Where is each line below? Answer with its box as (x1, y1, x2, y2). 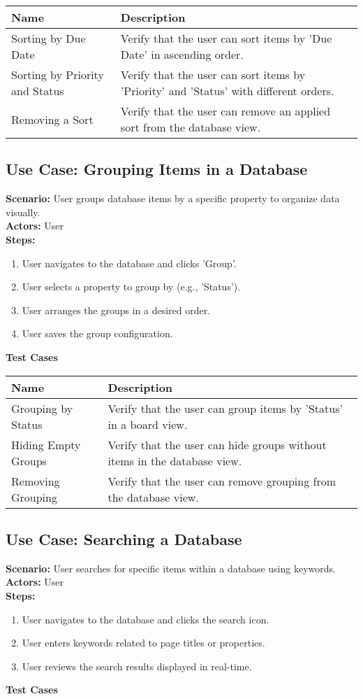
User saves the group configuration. (22, 326, 173, 341)
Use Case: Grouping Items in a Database (6, 158, 308, 180)
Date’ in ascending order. (120, 46, 244, 62)
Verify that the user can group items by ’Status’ (108, 400, 343, 416)
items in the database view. (108, 452, 242, 469)
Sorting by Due (11, 30, 86, 46)
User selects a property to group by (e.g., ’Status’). (22, 279, 241, 294)
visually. (6, 204, 40, 219)
